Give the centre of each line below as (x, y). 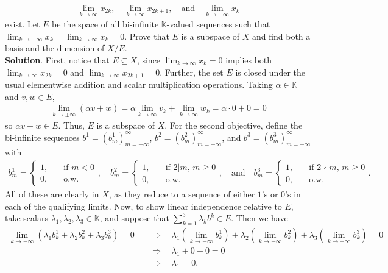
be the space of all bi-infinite (105, 24)
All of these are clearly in (52, 194)
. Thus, (71, 125)
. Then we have (259, 218)
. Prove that (147, 36)
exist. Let (23, 24)
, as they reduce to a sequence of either (182, 194)
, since (149, 60)
